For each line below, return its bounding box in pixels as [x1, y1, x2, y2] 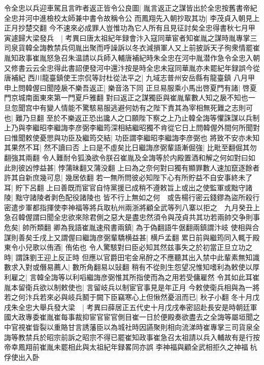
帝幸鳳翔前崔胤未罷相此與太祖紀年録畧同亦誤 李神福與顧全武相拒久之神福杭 [4, 342, 257, 352]
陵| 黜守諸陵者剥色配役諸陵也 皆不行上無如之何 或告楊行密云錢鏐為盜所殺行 [4, 192, 260, 203]
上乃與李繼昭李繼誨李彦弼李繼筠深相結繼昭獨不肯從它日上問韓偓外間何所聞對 [4, 122, 260, 133]
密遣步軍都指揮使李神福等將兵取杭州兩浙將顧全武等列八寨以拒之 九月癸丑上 [4, 202, 260, 212]
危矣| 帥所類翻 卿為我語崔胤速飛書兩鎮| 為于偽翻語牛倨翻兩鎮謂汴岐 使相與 [4, 222, 252, 233]
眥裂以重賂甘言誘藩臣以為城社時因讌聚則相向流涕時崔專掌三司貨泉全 [32, 322, 260, 332]
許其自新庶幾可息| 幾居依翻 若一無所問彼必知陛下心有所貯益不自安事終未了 [4, 172, 253, 183]
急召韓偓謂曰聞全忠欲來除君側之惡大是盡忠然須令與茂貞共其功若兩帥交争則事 [4, 212, 260, 222]
